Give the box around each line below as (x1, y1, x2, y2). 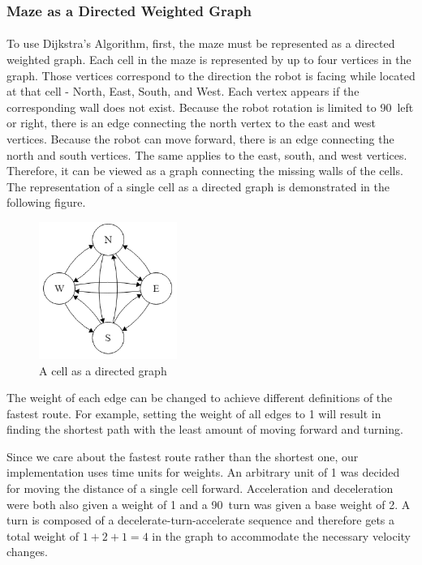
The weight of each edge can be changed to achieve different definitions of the (6, 389, 393, 406)
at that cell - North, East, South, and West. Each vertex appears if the (6, 83, 360, 100)
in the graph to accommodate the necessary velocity (152, 527, 411, 544)
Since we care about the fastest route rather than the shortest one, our (6, 447, 359, 464)
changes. (6, 543, 49, 560)
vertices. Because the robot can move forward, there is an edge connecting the (6, 131, 394, 147)
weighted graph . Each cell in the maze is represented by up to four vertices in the (6, 51, 411, 68)
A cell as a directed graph (39, 362, 167, 379)
